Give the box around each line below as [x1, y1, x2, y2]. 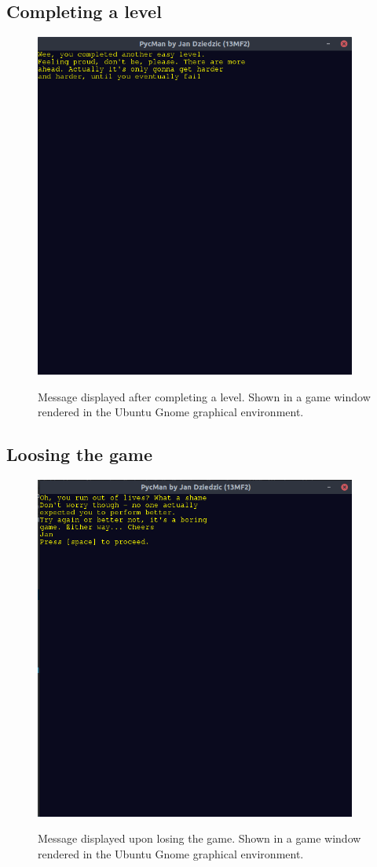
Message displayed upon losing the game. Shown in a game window [38, 830, 361, 847]
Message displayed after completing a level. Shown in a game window [38, 388, 371, 404]
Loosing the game [6, 442, 153, 466]
